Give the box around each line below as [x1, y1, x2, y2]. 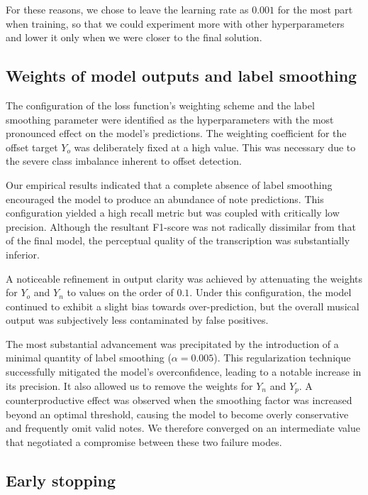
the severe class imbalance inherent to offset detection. [6, 153, 242, 168]
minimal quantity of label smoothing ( [6, 350, 172, 365]
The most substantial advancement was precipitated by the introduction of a [6, 336, 339, 351]
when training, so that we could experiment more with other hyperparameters [6, 16, 345, 31]
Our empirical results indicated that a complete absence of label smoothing [6, 177, 333, 192]
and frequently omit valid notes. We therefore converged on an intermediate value [6, 420, 360, 435]
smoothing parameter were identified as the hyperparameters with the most [6, 111, 334, 126]
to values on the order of [67, 285, 174, 300]
